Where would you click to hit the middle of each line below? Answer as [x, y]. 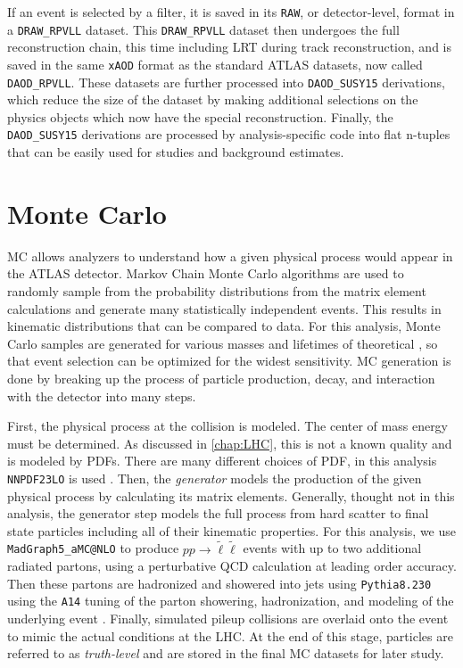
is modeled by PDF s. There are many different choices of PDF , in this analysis [222, 461]
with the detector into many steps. [102, 396]
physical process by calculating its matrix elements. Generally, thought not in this [231, 495]
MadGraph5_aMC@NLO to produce [93, 548]
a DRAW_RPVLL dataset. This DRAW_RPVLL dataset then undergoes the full [203, 29]
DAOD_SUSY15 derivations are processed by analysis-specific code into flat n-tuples [229, 134]
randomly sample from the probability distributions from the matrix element [217, 290]
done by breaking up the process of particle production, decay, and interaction [221, 378]
